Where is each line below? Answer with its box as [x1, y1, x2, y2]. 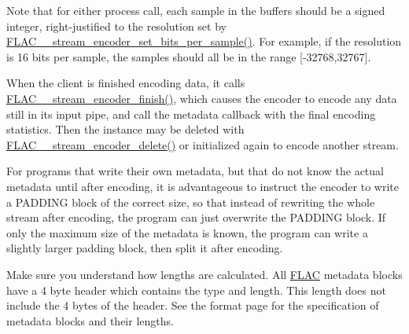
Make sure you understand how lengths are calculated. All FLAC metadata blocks [6, 266, 403, 282]
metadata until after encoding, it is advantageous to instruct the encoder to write [6, 178, 399, 194]
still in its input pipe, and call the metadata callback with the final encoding [6, 105, 376, 122]
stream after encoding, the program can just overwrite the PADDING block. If [6, 209, 386, 226]
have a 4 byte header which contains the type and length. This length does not [6, 281, 386, 298]
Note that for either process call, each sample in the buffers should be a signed [6, 2, 385, 18]
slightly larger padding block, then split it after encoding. [6, 240, 283, 256]
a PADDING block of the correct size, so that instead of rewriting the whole [6, 193, 375, 210]
